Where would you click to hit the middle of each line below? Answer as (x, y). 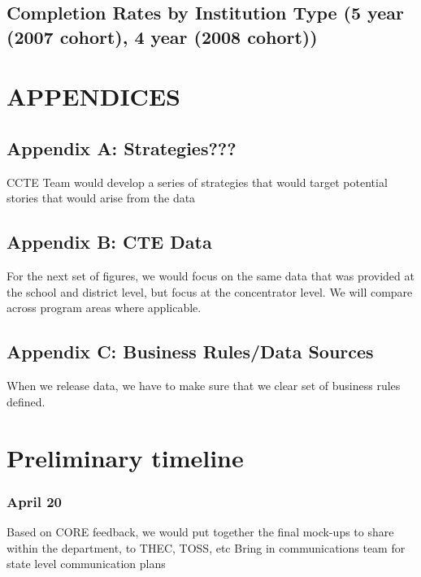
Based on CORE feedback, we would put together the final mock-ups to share (200, 531)
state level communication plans (86, 564)
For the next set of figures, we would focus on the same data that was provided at (210, 276)
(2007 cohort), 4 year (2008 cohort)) (162, 36)
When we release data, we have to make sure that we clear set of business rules (204, 386)
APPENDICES (93, 96)
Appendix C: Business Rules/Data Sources (190, 351)
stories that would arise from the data (101, 198)
